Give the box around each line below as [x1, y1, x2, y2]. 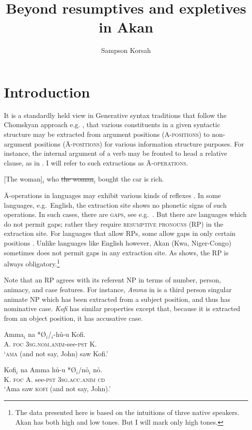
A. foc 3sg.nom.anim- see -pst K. [4, 338, 97, 348]
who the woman [47, 174, 94, 184]
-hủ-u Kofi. [53, 329, 86, 339]
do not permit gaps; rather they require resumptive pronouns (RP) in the [4, 218, 223, 229]
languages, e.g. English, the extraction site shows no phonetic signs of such [4, 199, 227, 210]
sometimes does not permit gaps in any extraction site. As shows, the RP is [4, 247, 229, 257]
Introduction [4, 82, 90, 101]
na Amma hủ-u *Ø [20, 364, 77, 375]
